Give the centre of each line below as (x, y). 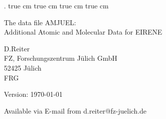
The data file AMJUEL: (40, 22)
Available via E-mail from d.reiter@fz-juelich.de (75, 110)
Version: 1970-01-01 (33, 94)
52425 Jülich (23, 67)
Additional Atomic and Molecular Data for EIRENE (83, 32)
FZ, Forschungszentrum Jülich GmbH (61, 58)
